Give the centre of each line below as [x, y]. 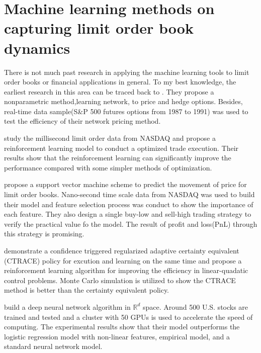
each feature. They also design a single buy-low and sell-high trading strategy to [128, 214]
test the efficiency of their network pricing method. [82, 121]
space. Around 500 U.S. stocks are [195, 306]
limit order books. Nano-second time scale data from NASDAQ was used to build [129, 194]
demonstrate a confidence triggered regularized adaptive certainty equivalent [122, 250]
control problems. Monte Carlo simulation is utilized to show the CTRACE [120, 280]
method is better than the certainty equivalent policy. [87, 290]
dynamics [37, 48]
